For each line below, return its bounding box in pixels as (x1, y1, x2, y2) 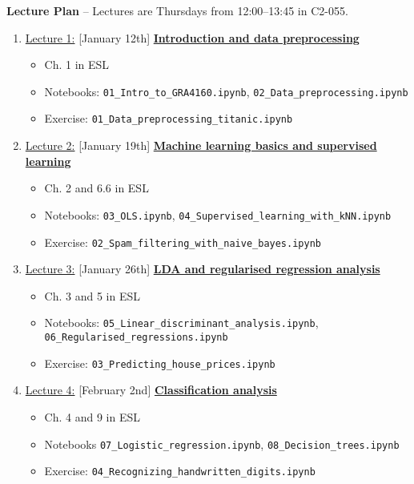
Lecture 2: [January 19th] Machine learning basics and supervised (25, 137, 377, 154)
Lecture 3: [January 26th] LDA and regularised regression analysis (25, 260, 380, 277)
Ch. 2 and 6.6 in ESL (44, 179, 149, 196)
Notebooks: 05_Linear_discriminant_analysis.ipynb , (44, 314, 319, 331)
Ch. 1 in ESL (44, 56, 110, 73)
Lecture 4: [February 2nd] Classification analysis (25, 381, 277, 398)
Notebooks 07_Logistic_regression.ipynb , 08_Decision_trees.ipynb (44, 435, 400, 452)
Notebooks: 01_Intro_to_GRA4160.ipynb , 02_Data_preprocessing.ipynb (44, 83, 408, 99)
